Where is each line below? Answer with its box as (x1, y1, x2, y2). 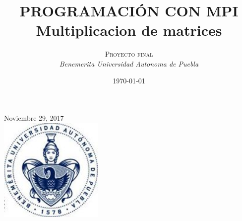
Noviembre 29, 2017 (4, 113, 64, 123)
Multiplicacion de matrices (36, 20, 222, 40)
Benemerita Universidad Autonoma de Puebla (59, 58, 199, 69)
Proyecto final (105, 49, 153, 59)
